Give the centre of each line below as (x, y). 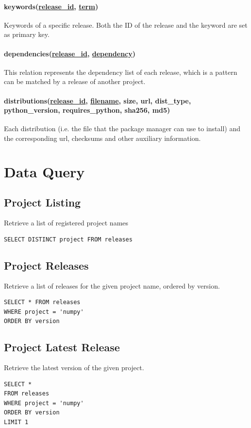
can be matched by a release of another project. (75, 81)
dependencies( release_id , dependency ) (70, 53)
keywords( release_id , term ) (51, 6)
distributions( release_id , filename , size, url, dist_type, (98, 100)
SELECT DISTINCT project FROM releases (68, 239)
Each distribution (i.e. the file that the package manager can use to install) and (122, 128)
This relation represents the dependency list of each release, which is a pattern (121, 72)
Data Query (44, 171)
